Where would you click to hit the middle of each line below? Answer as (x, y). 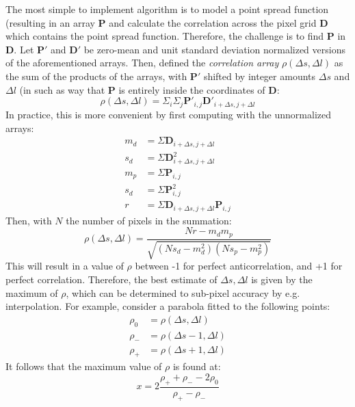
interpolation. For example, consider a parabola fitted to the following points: (168, 306)
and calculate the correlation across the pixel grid (213, 22)
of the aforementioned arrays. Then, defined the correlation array (142, 63)
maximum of (32, 292)
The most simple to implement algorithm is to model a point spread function (167, 9)
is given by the (282, 279)
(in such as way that (62, 89)
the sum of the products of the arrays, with (96, 76)
